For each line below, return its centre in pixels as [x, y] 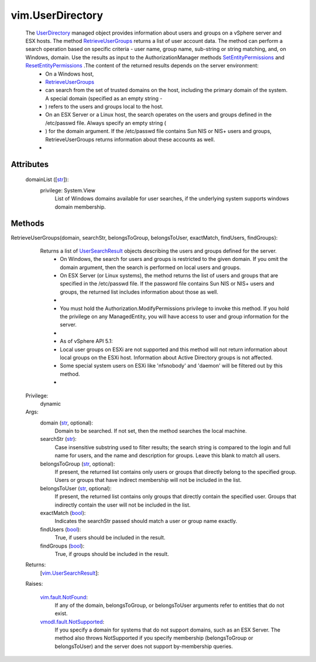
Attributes [30, 164]
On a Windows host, [70, 74]
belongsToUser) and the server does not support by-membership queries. [144, 646]
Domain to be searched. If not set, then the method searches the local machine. [151, 431]
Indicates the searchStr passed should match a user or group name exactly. [146, 521]
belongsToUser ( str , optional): [76, 488]
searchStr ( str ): [59, 439]
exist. [61, 613]
